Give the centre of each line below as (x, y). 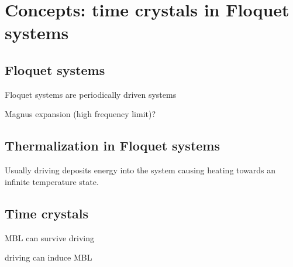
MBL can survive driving (50, 237)
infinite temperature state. (52, 181)
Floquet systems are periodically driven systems (91, 94)
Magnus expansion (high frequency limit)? (80, 114)
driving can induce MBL (49, 257)
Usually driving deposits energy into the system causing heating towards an (140, 170)
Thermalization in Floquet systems (112, 146)
